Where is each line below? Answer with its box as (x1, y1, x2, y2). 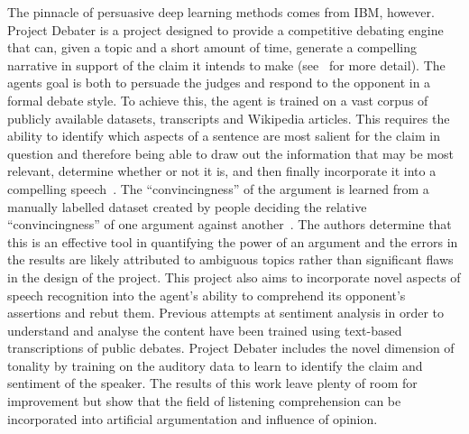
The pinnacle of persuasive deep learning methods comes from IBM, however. (7, 3, 435, 21)
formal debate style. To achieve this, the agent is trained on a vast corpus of (7, 90, 428, 109)
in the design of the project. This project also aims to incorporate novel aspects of (7, 267, 461, 286)
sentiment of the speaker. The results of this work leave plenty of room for (7, 374, 418, 392)
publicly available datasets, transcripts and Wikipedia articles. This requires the (7, 108, 450, 127)
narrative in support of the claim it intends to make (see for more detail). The (7, 55, 446, 74)
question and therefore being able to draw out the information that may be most (7, 143, 454, 162)
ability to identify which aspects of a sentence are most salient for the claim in (7, 126, 440, 145)
